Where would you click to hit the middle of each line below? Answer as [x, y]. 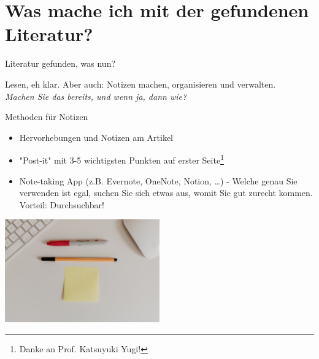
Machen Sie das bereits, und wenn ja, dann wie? [96, 96]
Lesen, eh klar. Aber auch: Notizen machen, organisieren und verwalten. [140, 84]
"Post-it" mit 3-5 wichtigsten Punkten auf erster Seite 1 [121, 159]
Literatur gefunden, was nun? [60, 63]
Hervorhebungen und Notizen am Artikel [96, 137]
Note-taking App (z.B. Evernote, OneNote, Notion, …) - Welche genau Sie [158, 180]
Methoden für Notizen [47, 117]
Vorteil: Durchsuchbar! [62, 204]
